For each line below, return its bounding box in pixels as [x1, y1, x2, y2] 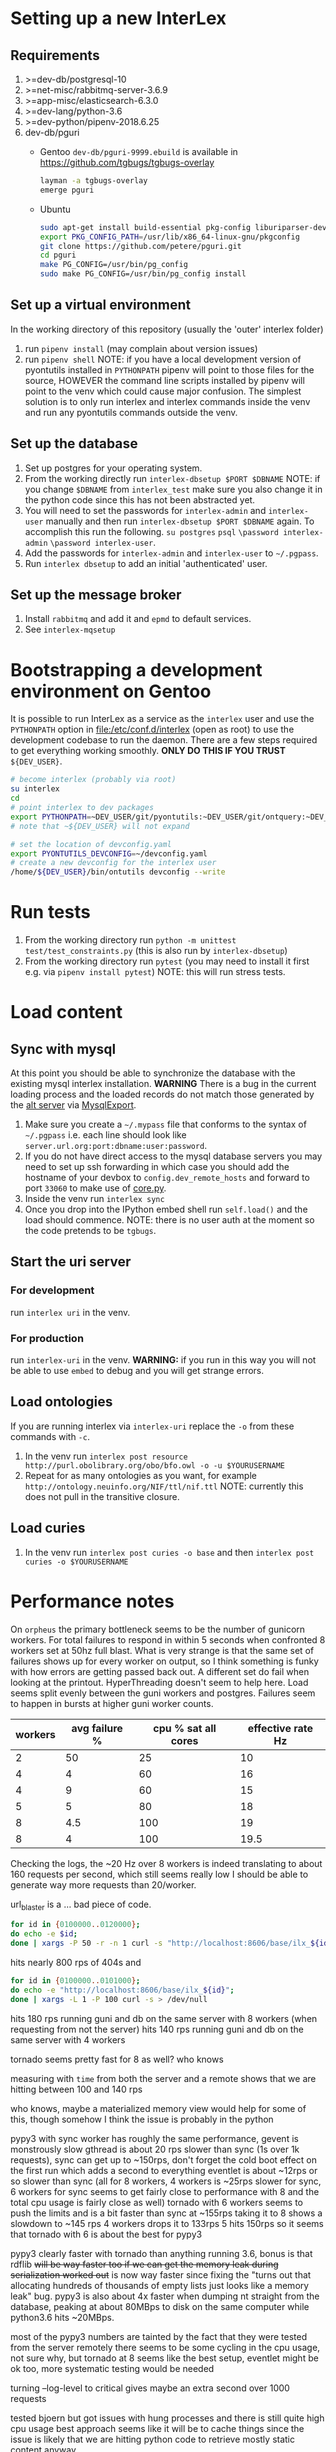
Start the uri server [10, 1253, 132, 1271]
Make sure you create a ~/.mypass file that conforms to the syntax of [24, 1118, 307, 1131]
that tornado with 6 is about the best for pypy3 [10, 2228, 203, 2240]
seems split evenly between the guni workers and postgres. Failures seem [10, 1687, 316, 1699]
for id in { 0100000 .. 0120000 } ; [10, 1920, 141, 1930]
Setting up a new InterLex [10, 7, 227, 30]
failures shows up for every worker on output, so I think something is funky [10, 1655, 320, 1667]
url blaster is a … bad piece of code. [10, 1898, 152, 1912]
